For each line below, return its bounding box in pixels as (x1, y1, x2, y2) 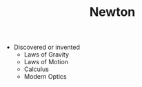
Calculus (23, 65, 50, 73)
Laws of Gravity (23, 50, 70, 59)
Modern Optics (23, 72, 67, 81)
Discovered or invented (13, 43, 81, 52)
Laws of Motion (23, 58, 69, 66)
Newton (89, 4, 136, 20)
